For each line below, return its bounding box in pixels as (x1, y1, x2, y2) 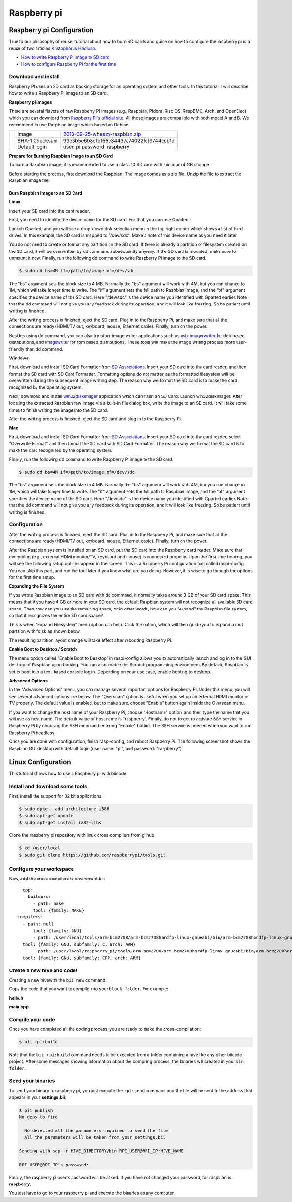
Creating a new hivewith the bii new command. (9, 977, 107, 983)
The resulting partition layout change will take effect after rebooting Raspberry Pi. (9, 637, 173, 643)
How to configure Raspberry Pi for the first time (21, 61, 116, 67)
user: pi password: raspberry (63, 144, 130, 150)
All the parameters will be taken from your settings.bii (24, 1135, 166, 1140)
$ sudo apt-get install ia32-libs (19, 820, 102, 825)
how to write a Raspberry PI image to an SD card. (9, 90, 108, 96)
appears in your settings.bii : (9, 1094, 67, 1100)
